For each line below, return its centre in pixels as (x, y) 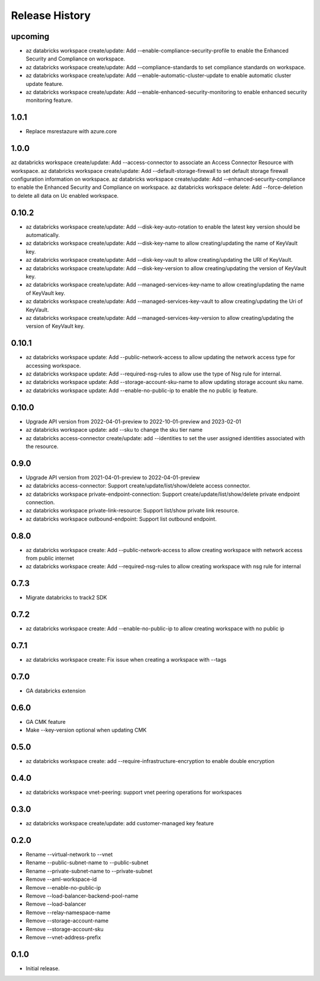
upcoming (30, 36)
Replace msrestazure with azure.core (71, 132)
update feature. (44, 84)
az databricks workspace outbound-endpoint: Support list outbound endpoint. (121, 519)
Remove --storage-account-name (67, 921)
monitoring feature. (49, 100)
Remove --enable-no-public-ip (63, 887)
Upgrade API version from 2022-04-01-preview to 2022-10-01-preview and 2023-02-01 (133, 421)
